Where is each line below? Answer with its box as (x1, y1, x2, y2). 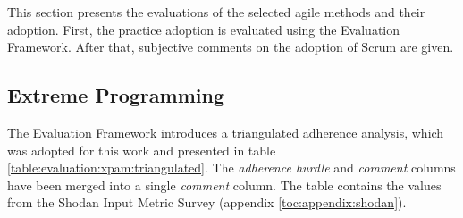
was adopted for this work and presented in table (7, 140, 276, 159)
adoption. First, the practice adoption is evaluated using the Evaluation (7, 20, 400, 38)
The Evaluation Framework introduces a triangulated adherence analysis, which (7, 122, 444, 141)
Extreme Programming (7, 81, 224, 109)
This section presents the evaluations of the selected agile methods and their (7, 3, 425, 21)
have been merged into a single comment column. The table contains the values (7, 175, 442, 194)
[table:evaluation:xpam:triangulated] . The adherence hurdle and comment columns (7, 158, 456, 177)
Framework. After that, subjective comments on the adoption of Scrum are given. (7, 38, 454, 56)
